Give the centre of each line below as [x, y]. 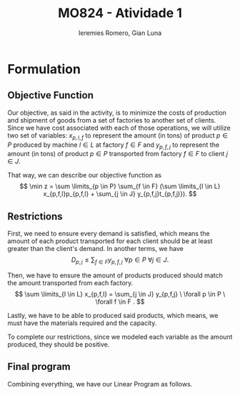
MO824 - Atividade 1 [120, 13]
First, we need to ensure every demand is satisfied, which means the [109, 234]
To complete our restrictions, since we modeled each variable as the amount [120, 337]
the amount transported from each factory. [70, 282]
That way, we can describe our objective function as [85, 175]
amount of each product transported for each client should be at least [110, 241]
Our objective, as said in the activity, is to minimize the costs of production [117, 113]
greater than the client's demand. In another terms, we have [95, 249]
